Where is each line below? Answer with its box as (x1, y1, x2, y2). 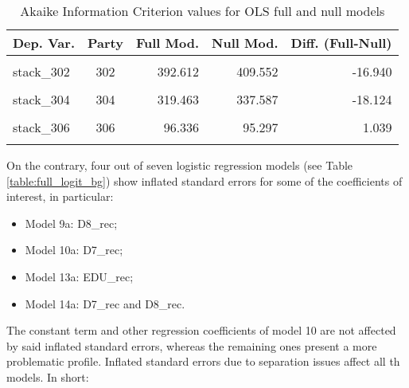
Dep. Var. (13, 33, 76, 52)
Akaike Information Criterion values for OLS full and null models (20, 2, 385, 20)
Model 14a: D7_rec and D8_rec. (25, 295, 185, 312)
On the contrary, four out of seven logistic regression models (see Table (6, 157, 353, 173)
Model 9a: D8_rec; (25, 214, 118, 231)
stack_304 (13, 90, 70, 108)
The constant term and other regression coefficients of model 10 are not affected (6, 322, 396, 339)
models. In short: (6, 368, 89, 385)
